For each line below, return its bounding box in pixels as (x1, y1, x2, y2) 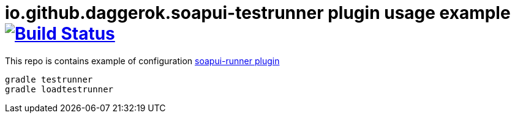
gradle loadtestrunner (5, 84, 114, 94)
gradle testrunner (5, 74, 93, 84)
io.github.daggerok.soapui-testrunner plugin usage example (5, 2, 511, 23)
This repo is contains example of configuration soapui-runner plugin (5, 55, 280, 66)
